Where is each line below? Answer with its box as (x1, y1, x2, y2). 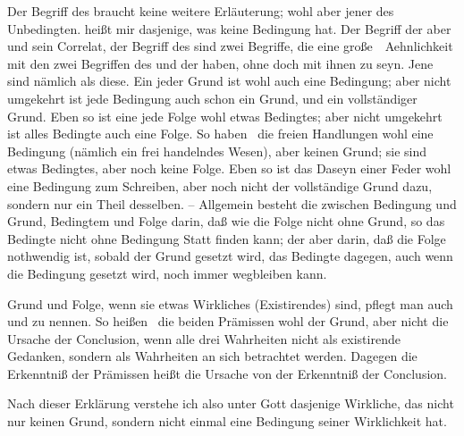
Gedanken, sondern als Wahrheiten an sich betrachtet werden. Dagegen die (7, 347, 418, 365)
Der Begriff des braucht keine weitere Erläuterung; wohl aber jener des (7, 2, 394, 20)
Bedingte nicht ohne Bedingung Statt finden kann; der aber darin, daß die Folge (7, 229, 446, 247)
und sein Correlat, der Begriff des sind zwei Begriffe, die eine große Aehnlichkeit (7, 37, 453, 55)
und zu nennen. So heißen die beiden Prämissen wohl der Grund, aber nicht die (7, 312, 449, 331)
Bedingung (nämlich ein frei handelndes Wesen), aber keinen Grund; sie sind (7, 141, 426, 160)
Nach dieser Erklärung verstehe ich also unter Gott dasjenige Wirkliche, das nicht (7, 394, 454, 413)
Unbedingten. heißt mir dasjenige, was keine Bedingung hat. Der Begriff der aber (7, 19, 451, 38)
